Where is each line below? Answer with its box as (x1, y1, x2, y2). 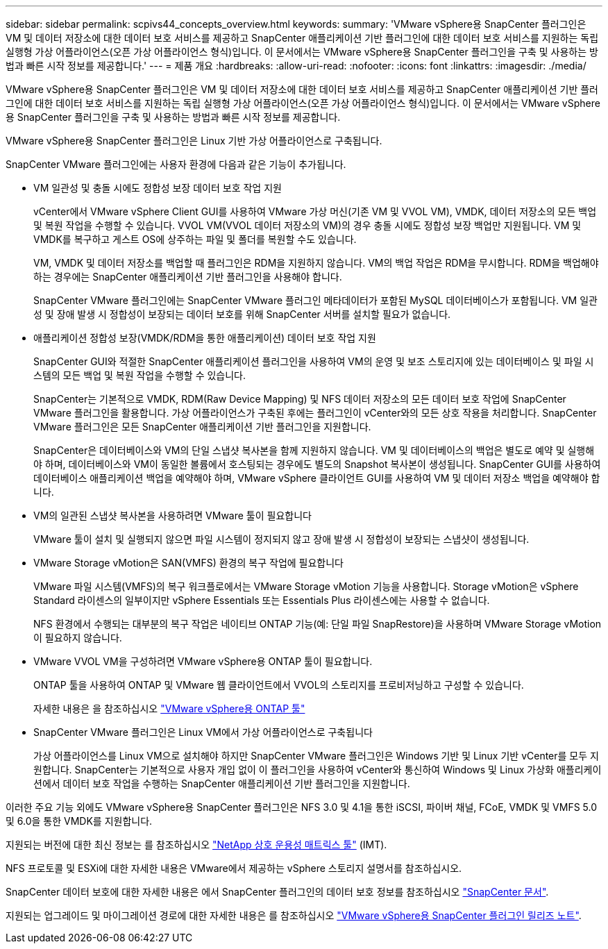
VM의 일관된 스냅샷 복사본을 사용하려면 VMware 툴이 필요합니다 (33, 510, 312, 521)
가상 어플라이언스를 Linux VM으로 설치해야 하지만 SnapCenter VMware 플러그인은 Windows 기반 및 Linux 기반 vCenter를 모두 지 (33, 750, 599, 762)
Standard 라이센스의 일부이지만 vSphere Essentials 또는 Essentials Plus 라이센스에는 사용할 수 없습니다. (33, 594, 490, 606)
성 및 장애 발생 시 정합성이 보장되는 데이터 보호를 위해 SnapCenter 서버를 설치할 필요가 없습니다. (33, 308, 451, 320)
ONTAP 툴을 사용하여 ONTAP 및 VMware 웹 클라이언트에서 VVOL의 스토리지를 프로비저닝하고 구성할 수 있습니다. (33, 679, 524, 691)
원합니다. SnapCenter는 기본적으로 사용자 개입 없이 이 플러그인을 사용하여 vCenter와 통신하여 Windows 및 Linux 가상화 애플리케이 (33, 764, 602, 775)
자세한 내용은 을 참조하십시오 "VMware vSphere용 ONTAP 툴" (33, 703, 305, 714)
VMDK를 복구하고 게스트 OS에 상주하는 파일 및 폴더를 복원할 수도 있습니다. (33, 233, 357, 245)
